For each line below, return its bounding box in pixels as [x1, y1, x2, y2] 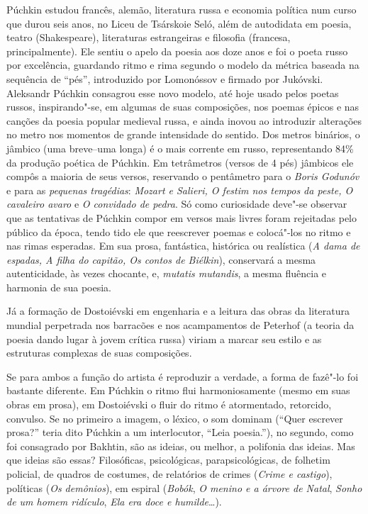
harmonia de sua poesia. [6, 279, 111, 294]
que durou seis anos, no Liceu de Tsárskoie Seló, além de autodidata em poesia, [6, 16, 352, 30]
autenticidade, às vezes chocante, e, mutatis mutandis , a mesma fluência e [6, 266, 327, 281]
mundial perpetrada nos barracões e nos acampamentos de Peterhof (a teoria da [6, 318, 355, 333]
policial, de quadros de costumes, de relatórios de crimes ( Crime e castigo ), [6, 466, 333, 481]
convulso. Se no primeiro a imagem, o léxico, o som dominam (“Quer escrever [6, 410, 343, 425]
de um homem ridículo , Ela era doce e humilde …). [6, 494, 222, 509]
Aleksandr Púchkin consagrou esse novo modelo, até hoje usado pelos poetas [6, 85, 339, 100]
